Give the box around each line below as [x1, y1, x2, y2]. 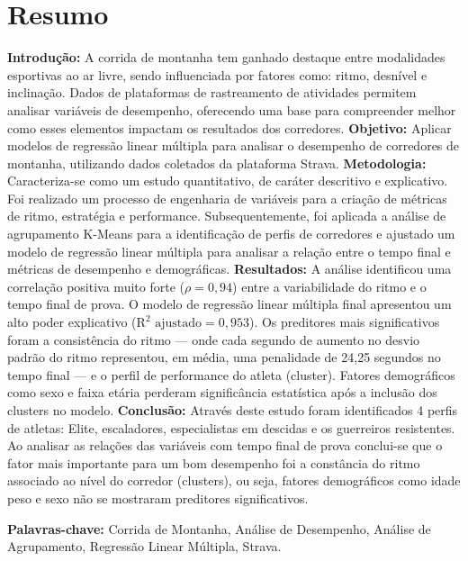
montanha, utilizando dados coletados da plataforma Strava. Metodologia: [7, 153, 427, 172]
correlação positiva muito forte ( [7, 276, 184, 295]
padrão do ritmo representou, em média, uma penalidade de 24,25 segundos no [7, 348, 441, 366]
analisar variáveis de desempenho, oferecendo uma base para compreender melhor [7, 100, 456, 119]
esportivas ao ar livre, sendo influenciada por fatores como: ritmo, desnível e [7, 65, 427, 84]
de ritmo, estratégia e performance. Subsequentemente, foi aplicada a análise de [7, 206, 446, 225]
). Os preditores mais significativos [248, 312, 440, 331]
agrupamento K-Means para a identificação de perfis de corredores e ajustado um [7, 224, 455, 243]
